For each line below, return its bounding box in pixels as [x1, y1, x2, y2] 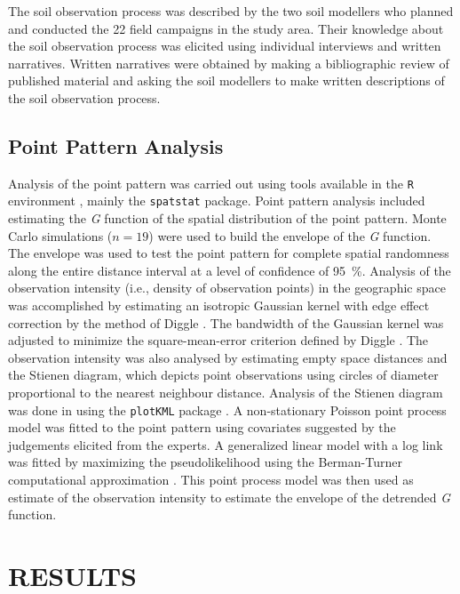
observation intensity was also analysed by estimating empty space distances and [8, 348, 448, 366]
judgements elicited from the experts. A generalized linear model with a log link [8, 435, 443, 454]
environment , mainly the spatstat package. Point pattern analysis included [8, 191, 425, 210]
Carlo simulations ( [8, 226, 113, 245]
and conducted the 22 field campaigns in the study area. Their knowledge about [8, 19, 444, 37]
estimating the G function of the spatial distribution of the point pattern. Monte [8, 209, 447, 228]
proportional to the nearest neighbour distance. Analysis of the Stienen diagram [8, 383, 443, 402]
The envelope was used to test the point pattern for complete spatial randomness [8, 244, 449, 262]
